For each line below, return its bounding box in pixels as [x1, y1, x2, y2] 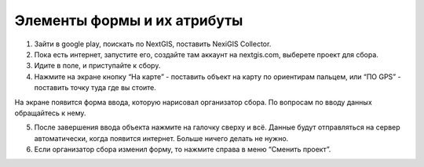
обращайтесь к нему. [14, 108, 86, 118]
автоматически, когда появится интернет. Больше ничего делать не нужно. [34, 133, 289, 143]
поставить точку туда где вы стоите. [34, 83, 157, 93]
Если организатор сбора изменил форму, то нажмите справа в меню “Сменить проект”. [34, 145, 331, 154]
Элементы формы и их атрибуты [14, 12, 243, 29]
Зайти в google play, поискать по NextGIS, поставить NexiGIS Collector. [34, 39, 272, 49]
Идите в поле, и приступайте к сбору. [34, 61, 161, 71]
